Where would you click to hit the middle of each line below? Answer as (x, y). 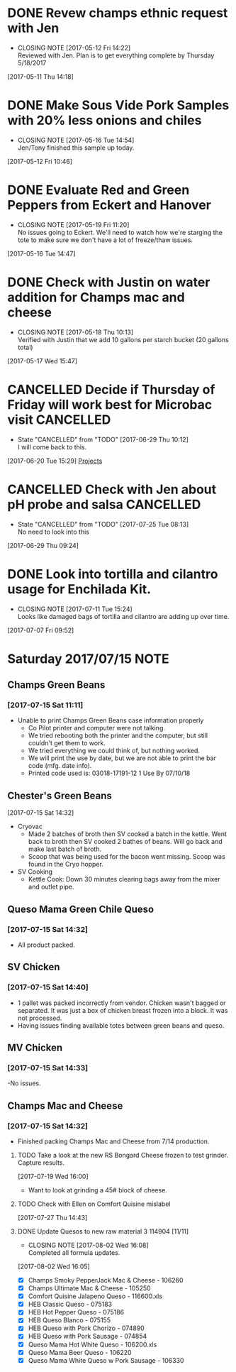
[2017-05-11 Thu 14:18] (41, 77)
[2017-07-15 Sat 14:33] (48, 1068)
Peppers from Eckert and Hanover (109, 205)
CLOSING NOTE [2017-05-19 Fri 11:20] (73, 224)
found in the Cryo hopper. (66, 865)
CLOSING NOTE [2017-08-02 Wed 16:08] (88, 1245)
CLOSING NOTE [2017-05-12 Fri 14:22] (74, 48)
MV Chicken (35, 1048)
